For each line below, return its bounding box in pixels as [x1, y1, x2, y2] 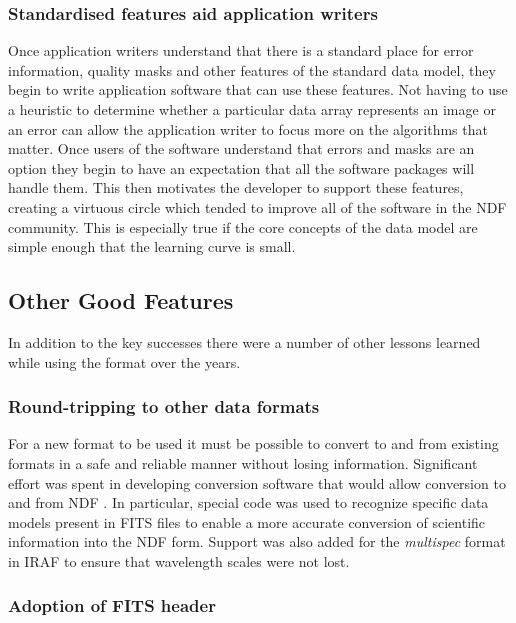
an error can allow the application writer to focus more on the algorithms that [8, 118, 488, 139]
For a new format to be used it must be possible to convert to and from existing [8, 433, 499, 454]
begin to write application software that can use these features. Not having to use [8, 79, 508, 100]
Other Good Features [8, 285, 234, 316]
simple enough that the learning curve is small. [8, 236, 296, 257]
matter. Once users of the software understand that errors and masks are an [8, 138, 475, 159]
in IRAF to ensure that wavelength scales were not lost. [8, 550, 350, 571]
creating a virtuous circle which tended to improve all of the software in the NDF [8, 196, 507, 217]
